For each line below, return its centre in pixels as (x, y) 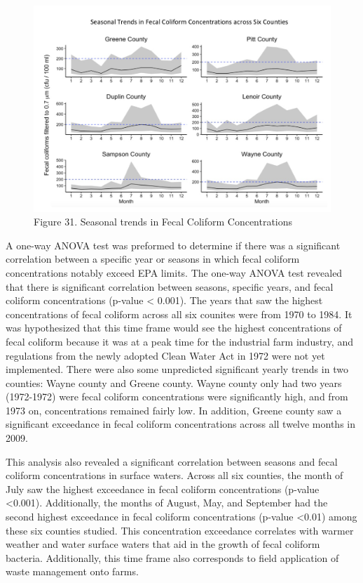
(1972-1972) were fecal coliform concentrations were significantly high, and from (177, 397)
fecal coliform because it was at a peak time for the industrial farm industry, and (179, 341)
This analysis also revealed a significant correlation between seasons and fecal (172, 461)
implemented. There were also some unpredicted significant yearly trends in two (177, 369)
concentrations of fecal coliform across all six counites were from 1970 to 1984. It (179, 314)
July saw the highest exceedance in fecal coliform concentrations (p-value (163, 489)
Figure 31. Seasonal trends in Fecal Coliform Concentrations (163, 222)
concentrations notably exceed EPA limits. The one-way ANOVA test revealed (174, 272)
